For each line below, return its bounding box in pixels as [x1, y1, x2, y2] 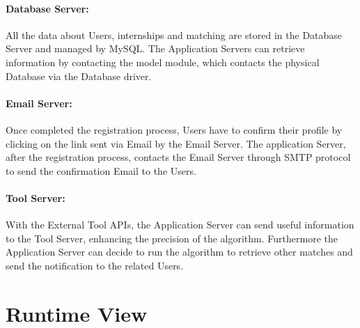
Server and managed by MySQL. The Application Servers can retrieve [6, 41, 305, 56]
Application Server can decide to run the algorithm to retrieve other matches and [6, 244, 353, 259]
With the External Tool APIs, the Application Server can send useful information [6, 217, 354, 232]
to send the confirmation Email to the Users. [6, 163, 196, 178]
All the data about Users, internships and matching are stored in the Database [6, 27, 343, 42]
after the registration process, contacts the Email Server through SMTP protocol [6, 150, 351, 164]
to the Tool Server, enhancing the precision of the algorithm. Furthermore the [6, 231, 338, 245]
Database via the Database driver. [6, 68, 152, 83]
